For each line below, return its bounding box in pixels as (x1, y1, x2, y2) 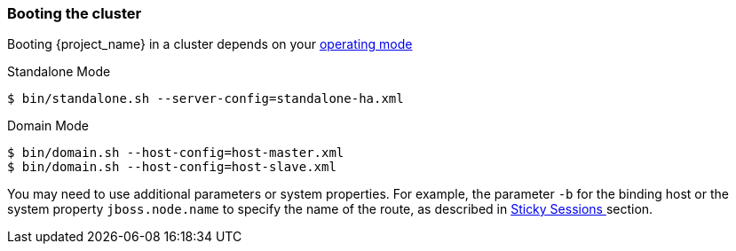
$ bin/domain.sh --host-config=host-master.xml (7, 145, 344, 161)
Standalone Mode (7, 64, 111, 80)
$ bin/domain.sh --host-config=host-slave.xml (7, 160, 336, 175)
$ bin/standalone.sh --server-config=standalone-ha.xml (7, 91, 404, 106)
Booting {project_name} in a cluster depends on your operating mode (7, 36, 413, 52)
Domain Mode (7, 118, 89, 134)
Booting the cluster (7, 4, 142, 22)
